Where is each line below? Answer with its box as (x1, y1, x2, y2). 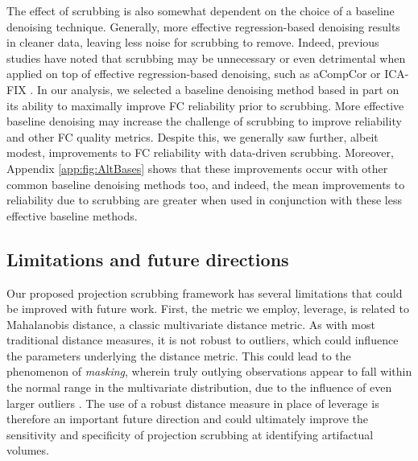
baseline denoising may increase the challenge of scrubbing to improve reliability (6, 113, 402, 130)
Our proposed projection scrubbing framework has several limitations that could (6, 284, 403, 301)
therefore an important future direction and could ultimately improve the (6, 410, 369, 427)
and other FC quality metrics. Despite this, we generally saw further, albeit (6, 128, 379, 145)
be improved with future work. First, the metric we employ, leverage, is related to (6, 300, 409, 317)
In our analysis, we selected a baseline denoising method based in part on (36, 80, 399, 97)
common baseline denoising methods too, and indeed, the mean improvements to (6, 175, 405, 192)
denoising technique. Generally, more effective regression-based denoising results (6, 18, 400, 35)
